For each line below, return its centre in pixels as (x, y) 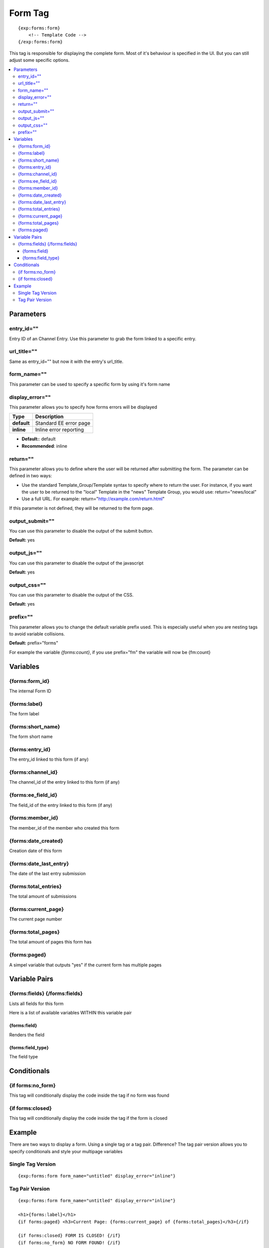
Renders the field (27, 1035)
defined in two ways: (31, 476)
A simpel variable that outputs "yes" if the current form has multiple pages (85, 965)
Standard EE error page (63, 423)
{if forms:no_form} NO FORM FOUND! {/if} (69, 1243)
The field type (24, 1056)
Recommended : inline (44, 446)
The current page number (36, 919)
